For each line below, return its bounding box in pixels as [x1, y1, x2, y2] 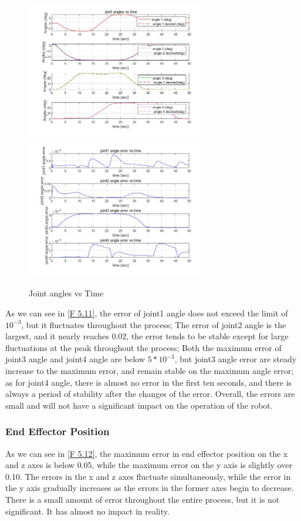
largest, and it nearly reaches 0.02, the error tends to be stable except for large [5, 330, 289, 342]
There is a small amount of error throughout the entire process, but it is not [5, 493, 280, 505]
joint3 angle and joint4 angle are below [5, 353, 146, 365]
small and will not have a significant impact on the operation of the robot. [5, 399, 273, 411]
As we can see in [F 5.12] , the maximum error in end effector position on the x [5, 447, 288, 459]
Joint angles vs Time [29, 287, 104, 299]
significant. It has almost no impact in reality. [5, 505, 170, 517]
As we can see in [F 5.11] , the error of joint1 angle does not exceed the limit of [5, 307, 288, 319]
